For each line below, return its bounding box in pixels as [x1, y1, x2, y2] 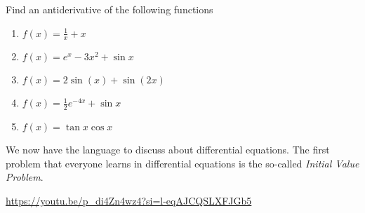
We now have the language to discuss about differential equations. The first [6, 142, 330, 157]
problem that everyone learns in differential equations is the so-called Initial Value [6, 156, 359, 170]
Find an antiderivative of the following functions [6, 2, 213, 16]
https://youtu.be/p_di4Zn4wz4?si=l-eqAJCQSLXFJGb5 [6, 193, 252, 208]
